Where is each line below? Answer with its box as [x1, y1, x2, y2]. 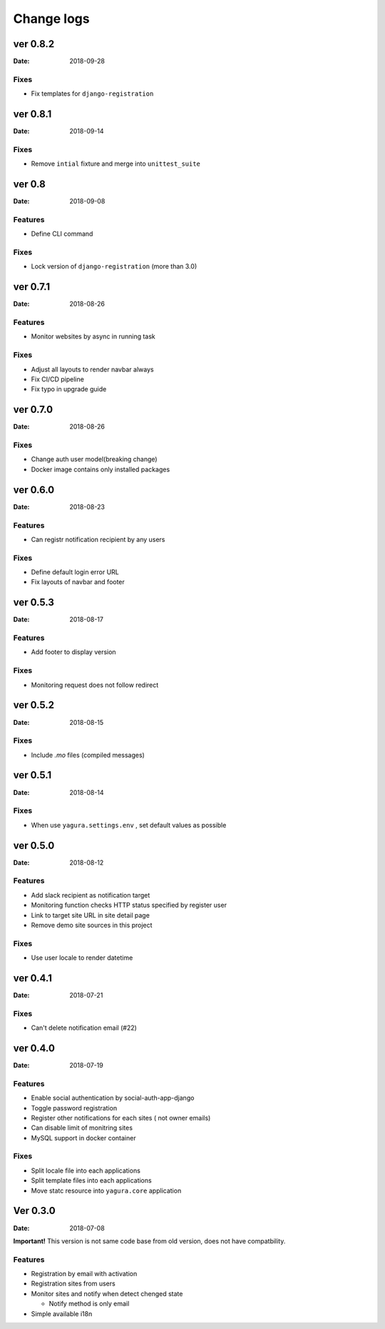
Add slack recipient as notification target [31, 891, 150, 899]
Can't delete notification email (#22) [31, 1023, 137, 1032]
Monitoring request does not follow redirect [31, 681, 159, 689]
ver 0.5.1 [13, 769, 52, 781]
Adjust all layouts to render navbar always [31, 365, 154, 373]
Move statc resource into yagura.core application [31, 1186, 182, 1195]
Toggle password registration [31, 1103, 118, 1112]
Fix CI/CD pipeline [31, 375, 85, 383]
